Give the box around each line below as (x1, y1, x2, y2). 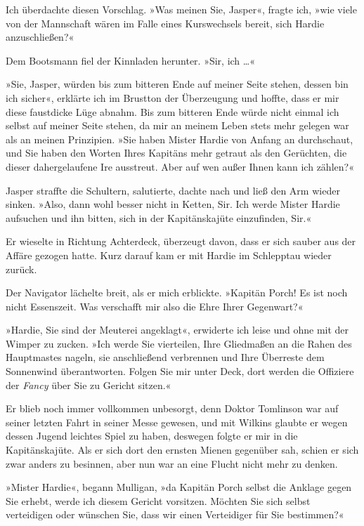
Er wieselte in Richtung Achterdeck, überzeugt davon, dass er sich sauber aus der (6, 234, 356, 249)
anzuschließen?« (6, 29, 74, 44)
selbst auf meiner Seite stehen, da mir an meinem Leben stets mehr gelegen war (6, 118, 349, 133)
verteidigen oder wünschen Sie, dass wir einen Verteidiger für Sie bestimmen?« (6, 507, 344, 522)
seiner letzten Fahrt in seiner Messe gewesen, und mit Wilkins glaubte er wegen (6, 414, 348, 429)
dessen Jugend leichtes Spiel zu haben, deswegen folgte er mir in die (6, 428, 298, 443)
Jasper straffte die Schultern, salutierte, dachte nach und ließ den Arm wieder (6, 183, 340, 197)
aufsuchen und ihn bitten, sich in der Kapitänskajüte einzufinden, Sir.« (6, 210, 312, 225)
